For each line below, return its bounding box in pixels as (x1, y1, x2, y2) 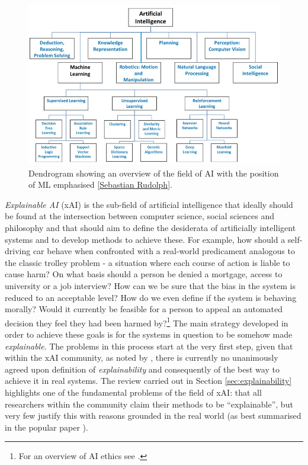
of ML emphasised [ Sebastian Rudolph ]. (28, 178, 172, 191)
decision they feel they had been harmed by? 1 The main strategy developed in (5, 315, 288, 329)
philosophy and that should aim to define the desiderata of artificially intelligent (5, 222, 296, 234)
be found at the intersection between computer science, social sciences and (5, 210, 275, 222)
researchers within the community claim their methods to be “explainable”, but (5, 397, 293, 410)
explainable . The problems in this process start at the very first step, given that (5, 339, 293, 352)
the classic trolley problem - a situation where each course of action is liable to (5, 256, 290, 268)
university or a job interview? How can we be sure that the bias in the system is (5, 280, 296, 292)
